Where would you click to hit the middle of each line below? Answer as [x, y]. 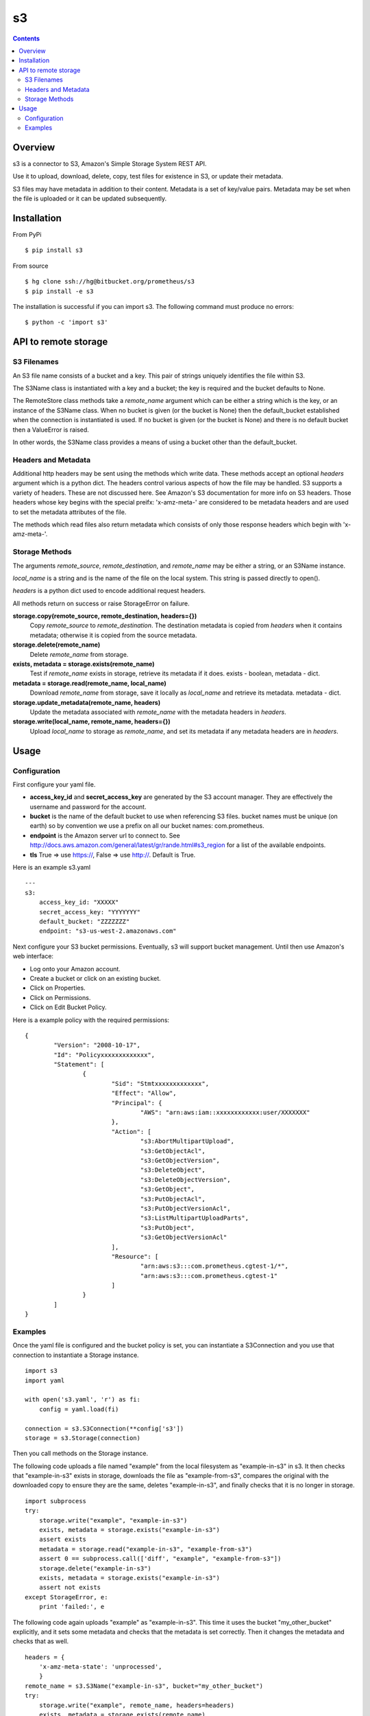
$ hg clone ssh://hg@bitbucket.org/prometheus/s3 [110, 282]
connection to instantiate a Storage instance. [76, 1355]
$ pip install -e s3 [59, 291]
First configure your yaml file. [54, 784]
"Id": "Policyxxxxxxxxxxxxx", [104, 1055]
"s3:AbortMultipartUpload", [187, 1141]
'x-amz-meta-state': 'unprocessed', [100, 1667]
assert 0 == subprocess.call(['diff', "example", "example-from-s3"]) [160, 1559]
